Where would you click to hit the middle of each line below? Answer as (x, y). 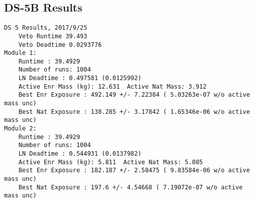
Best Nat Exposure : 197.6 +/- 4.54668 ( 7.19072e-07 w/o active (131, 187)
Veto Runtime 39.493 (53, 36)
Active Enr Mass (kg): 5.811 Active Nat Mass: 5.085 (111, 162)
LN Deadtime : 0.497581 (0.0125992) (80, 78)
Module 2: (20, 129)
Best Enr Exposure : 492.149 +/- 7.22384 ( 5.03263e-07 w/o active (134, 95)
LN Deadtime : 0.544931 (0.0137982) (80, 154)
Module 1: (20, 53)
